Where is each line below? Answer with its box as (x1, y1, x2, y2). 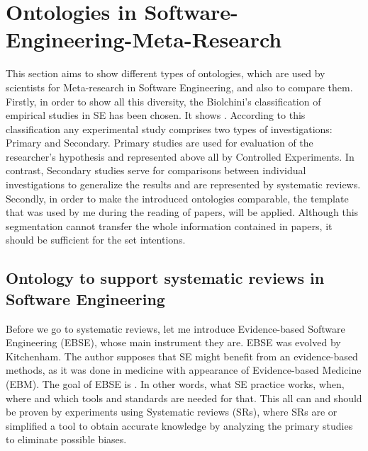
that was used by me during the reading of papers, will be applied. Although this (6, 205, 359, 219)
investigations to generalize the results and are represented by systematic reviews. (6, 177, 361, 192)
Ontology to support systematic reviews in (6, 267, 325, 289)
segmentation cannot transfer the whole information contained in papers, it (6, 218, 333, 233)
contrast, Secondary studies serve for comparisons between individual (6, 163, 306, 178)
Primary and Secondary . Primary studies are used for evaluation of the (6, 135, 313, 150)
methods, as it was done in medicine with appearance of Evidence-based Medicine (6, 362, 362, 377)
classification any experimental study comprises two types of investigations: (6, 121, 333, 136)
